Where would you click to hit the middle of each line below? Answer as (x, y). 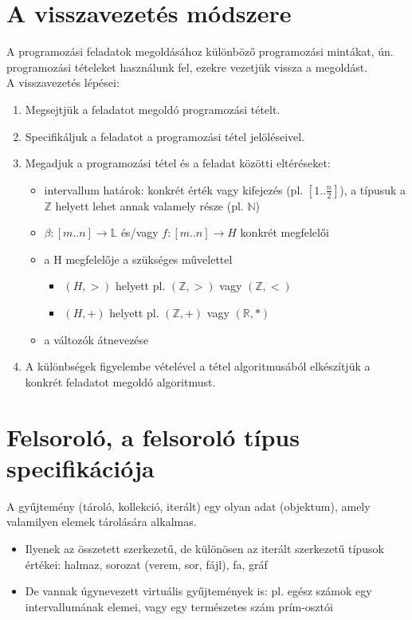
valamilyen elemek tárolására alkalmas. (102, 522)
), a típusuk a (373, 189)
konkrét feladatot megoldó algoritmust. (120, 381)
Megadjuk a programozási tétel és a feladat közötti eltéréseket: (178, 163)
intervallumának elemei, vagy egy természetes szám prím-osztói (179, 606)
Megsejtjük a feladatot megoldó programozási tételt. (153, 109)
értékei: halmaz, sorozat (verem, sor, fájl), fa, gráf (146, 564)
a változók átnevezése (96, 339)
